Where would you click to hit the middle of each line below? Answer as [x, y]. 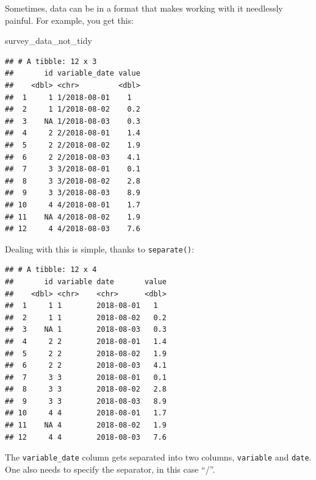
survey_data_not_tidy [48, 41]
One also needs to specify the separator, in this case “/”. [110, 469]
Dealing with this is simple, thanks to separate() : [100, 249]
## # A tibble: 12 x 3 [51, 61]
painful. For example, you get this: [70, 20]
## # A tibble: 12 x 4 [51, 270]
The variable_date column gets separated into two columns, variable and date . [158, 457]
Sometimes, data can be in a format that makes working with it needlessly [144, 8]
